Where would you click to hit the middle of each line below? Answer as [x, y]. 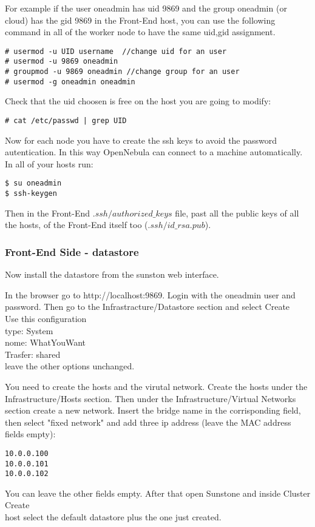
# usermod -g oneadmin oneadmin [70, 82]
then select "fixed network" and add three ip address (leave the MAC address [148, 422]
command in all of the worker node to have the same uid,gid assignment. [140, 32]
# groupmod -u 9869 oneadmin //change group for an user [122, 72]
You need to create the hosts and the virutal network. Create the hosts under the [156, 386]
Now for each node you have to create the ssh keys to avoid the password [141, 140]
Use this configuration [46, 318]
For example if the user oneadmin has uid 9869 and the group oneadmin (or [146, 8]
